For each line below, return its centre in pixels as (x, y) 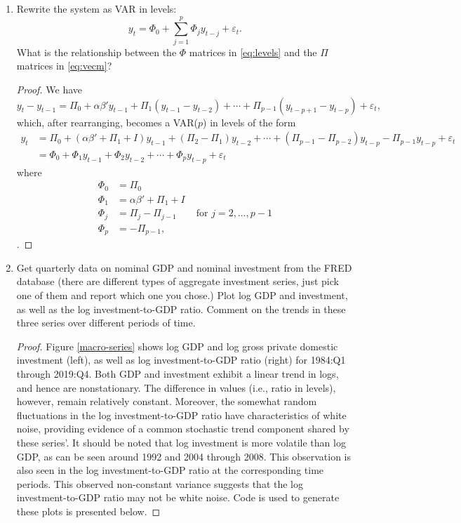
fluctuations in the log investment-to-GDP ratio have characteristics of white (181, 415)
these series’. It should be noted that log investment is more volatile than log (181, 442)
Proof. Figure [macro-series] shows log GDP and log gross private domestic (177, 346)
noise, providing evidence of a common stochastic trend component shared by (183, 429)
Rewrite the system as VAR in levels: (96, 8)
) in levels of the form (249, 122)
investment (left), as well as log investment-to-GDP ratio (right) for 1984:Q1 (181, 360)
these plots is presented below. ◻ (88, 511)
